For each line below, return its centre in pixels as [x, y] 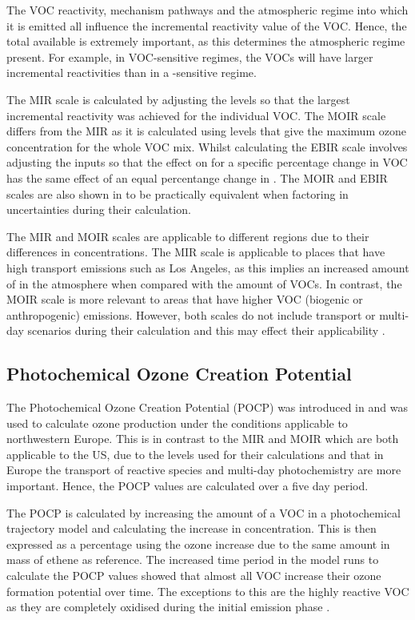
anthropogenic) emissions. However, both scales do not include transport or [191, 314]
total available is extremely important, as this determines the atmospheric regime [206, 41]
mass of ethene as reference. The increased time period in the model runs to [193, 560]
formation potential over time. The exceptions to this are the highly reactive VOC [208, 591]
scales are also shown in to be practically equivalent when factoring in [178, 193]
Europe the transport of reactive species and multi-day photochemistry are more [204, 470]
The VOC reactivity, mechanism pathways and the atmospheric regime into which [207, 10]
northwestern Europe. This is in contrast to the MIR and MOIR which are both [203, 439]
